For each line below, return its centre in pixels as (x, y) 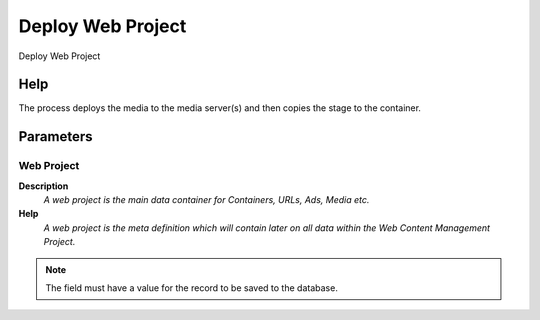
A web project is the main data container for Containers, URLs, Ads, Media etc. (206, 199)
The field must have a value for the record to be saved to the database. (192, 287)
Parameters (55, 136)
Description (43, 186)
